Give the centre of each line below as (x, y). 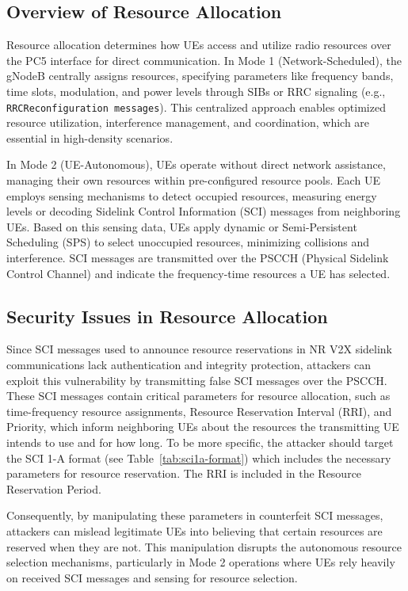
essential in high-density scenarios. (90, 137)
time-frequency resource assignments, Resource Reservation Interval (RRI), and (199, 411)
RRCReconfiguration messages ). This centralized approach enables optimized (196, 107)
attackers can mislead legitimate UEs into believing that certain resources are (194, 530)
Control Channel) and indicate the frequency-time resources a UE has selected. (198, 273)
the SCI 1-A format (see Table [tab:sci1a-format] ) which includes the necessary (199, 458)
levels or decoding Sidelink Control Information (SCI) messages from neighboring (204, 211)
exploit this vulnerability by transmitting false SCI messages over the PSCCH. (197, 380)
